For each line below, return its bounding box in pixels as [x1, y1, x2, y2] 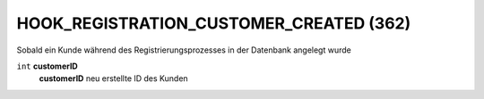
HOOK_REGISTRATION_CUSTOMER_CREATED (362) [16, 13, 411, 33]
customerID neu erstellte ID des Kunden [39, 73, 188, 84]
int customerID [16, 61, 78, 71]
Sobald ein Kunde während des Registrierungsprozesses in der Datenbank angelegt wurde [16, 45, 351, 55]
